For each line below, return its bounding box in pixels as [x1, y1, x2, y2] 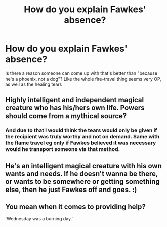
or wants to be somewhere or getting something [5, 177, 160, 186]
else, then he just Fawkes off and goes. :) [5, 185, 137, 194]
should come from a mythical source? [5, 111, 127, 120]
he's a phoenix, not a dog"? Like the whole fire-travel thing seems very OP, [5, 75, 162, 82]
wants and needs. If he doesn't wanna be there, [5, 169, 158, 178]
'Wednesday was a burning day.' [5, 216, 73, 222]
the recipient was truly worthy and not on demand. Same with [5, 133, 160, 140]
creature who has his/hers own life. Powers [5, 104, 145, 112]
